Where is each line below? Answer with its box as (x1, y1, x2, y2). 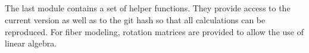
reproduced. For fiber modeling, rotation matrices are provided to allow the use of (5, 25, 304, 38)
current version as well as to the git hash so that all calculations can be (5, 13, 266, 26)
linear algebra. (5, 37, 57, 49)
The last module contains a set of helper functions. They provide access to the (5, 2, 291, 14)
